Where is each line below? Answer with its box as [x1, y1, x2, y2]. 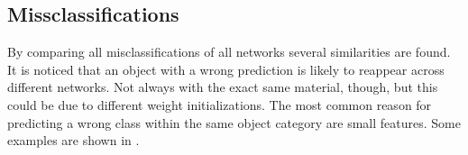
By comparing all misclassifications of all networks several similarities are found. [7, 42, 451, 61]
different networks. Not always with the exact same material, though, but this [7, 77, 438, 96]
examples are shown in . [7, 131, 140, 150]
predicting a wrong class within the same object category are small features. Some [7, 113, 461, 132]
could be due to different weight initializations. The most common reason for [7, 95, 432, 114]
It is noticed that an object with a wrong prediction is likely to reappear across [7, 59, 445, 78]
